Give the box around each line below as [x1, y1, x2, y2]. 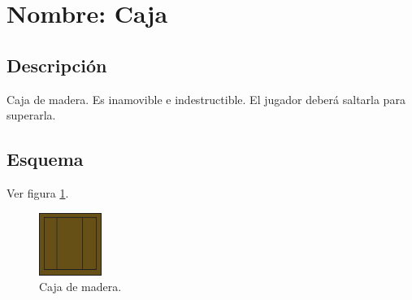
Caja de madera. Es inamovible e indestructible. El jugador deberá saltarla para [7, 90, 405, 107]
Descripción [7, 52, 107, 77]
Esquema [7, 146, 84, 172]
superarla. [7, 107, 56, 124]
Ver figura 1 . [7, 184, 69, 201]
